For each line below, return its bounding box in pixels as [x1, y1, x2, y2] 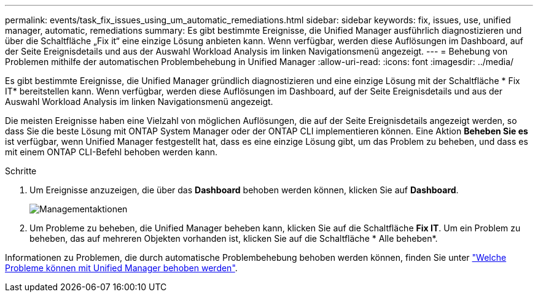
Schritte [5, 166, 37, 176]
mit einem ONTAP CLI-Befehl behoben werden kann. [5, 147, 218, 157]
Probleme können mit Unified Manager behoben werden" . [5, 263, 238, 273]
